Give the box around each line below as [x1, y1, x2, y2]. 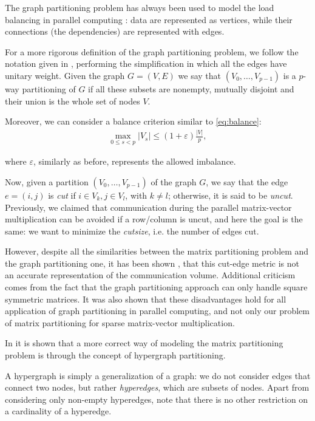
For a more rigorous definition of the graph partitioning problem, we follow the [5, 45, 299, 58]
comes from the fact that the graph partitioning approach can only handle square [5, 281, 308, 293]
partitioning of [22, 82, 76, 95]
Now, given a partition [5, 175, 89, 188]
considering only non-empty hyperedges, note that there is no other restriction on [5, 392, 308, 405]
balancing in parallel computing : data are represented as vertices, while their [5, 13, 293, 26]
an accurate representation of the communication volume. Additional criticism [5, 269, 296, 281]
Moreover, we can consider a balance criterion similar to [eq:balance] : [5, 115, 262, 128]
